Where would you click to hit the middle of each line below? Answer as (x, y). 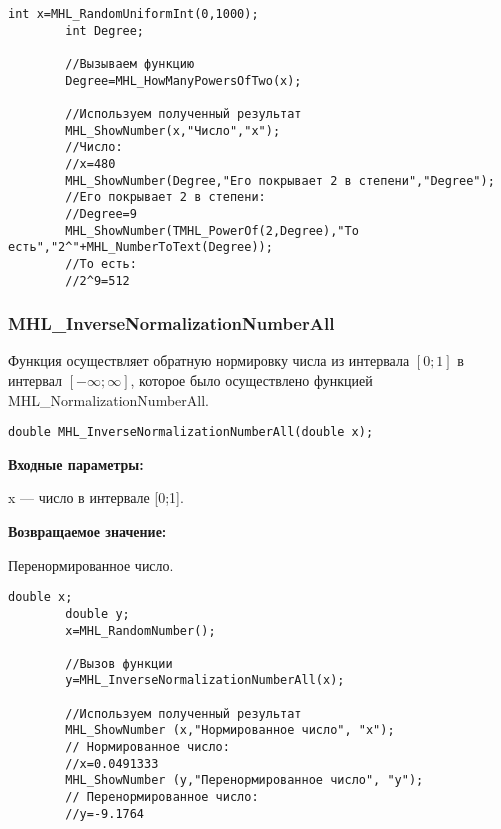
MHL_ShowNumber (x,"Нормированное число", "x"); (230, 730)
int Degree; (105, 30)
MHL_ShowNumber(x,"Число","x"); (173, 130)
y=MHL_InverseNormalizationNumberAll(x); (205, 680)
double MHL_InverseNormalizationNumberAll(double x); (191, 432)
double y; (97, 613)
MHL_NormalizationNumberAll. (108, 399)
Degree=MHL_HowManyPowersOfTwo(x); (183, 80)
